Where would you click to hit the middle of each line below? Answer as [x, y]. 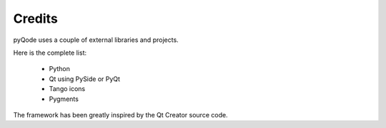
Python [60, 69]
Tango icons [67, 89]
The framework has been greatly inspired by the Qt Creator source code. [120, 114]
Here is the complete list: [50, 53]
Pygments [64, 99]
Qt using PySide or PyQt [85, 79]
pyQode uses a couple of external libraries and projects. [96, 40]
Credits [36, 18]
